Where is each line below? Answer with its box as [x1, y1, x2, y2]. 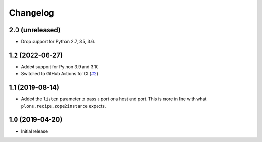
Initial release [21, 128, 48, 134]
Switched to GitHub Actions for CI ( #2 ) [21, 71, 98, 77]
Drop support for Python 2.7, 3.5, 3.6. [21, 39, 95, 45]
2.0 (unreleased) [9, 26, 61, 34]
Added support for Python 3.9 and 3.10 [21, 63, 99, 70]
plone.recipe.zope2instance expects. [21, 103, 106, 109]
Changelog [9, 7, 54, 18]
